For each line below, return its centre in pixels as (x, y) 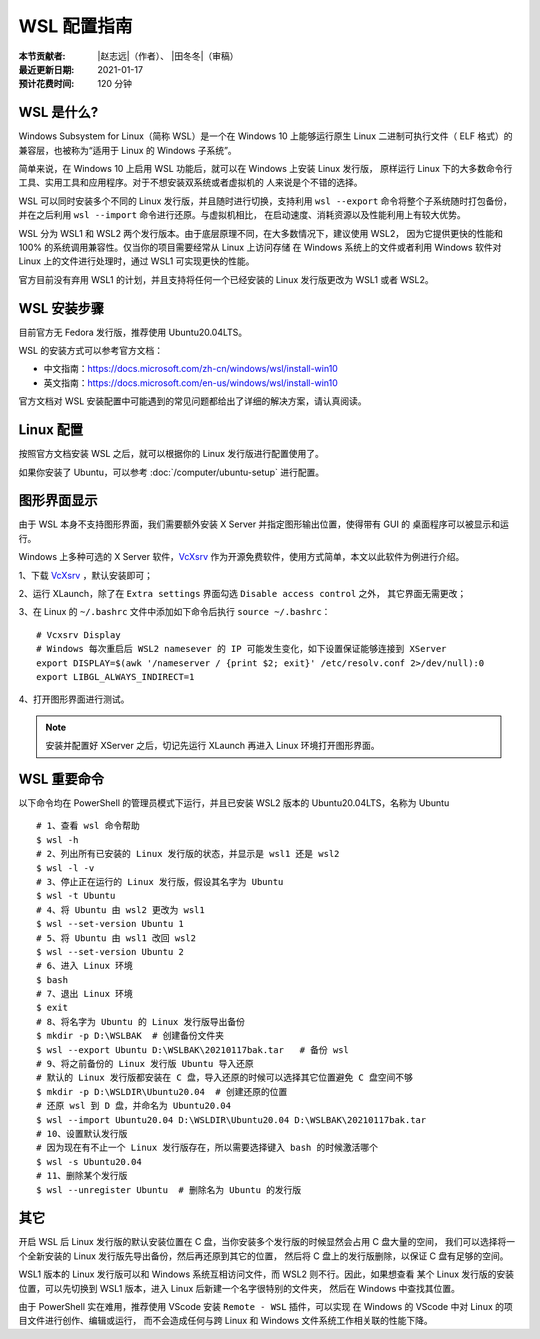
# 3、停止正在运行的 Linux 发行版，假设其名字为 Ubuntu (160, 881)
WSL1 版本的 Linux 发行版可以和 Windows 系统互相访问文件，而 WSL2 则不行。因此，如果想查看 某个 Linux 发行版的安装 (266, 1274)
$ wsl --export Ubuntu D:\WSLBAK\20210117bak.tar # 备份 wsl (193, 1049)
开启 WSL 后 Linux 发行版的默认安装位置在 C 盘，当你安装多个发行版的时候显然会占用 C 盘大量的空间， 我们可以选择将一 (267, 1242)
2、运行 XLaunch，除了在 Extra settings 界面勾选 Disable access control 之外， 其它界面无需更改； (242, 593)
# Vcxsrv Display (78, 634)
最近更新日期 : (46, 69)
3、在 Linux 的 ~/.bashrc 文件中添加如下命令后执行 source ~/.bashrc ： (174, 612)
